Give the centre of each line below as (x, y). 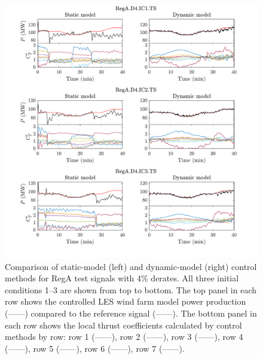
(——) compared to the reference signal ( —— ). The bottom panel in (131, 313)
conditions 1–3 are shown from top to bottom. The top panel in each (131, 289)
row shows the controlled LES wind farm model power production (126, 301)
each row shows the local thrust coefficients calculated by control (123, 325)
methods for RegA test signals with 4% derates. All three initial (122, 278)
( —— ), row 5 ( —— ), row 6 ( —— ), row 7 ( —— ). (95, 348)
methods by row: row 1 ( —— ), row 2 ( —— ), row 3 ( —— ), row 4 (124, 337)
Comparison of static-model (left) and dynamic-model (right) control (131, 266)
